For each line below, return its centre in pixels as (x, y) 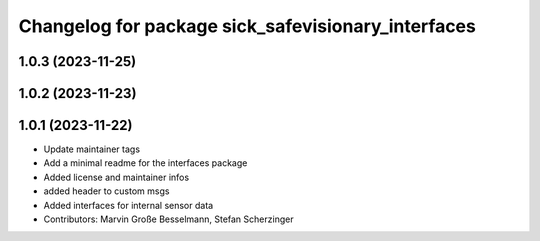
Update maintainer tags (91, 149)
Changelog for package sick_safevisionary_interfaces (247, 26)
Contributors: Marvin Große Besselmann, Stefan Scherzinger (168, 219)
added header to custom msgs (106, 191)
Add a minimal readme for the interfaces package (145, 163)
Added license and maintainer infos (116, 177)
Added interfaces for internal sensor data (128, 205)
